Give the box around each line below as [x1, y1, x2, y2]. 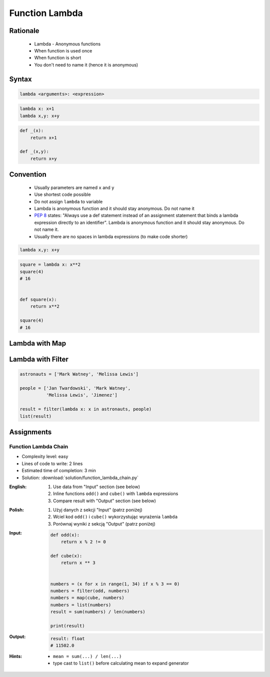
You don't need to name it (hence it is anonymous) [34, 61, 138, 67]
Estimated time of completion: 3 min [21, 468, 96, 474]
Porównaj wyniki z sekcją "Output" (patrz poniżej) [53, 521, 156, 527]
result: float [50, 636, 85, 642]
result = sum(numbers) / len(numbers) [50, 609, 146, 615]
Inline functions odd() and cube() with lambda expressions [53, 491, 178, 497]
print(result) [50, 623, 85, 629]
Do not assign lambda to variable [34, 198, 103, 204]
